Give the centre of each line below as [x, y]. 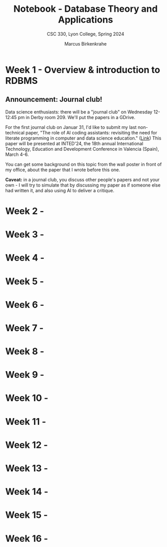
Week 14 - [27, 492]
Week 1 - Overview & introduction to [83, 70]
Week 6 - [25, 304]
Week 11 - [26, 421]
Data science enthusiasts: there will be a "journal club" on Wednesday [79, 112]
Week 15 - [27, 515]
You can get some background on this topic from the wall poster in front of [83, 164]
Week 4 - [25, 258]
